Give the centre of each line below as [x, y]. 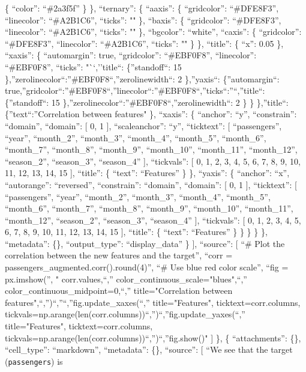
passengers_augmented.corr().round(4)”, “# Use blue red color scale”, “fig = [147, 267]
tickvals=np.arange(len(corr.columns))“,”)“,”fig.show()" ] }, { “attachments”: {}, [153, 337]
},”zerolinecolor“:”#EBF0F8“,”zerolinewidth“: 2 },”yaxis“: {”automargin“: [142, 78]
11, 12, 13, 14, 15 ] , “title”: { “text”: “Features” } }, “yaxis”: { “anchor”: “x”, [147, 173]
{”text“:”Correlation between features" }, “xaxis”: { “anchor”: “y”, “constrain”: [151, 114]
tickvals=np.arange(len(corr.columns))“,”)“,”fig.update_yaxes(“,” [125, 314]
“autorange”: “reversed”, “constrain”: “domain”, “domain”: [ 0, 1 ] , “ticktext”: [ [151, 184]
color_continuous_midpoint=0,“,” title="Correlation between [119, 291]
